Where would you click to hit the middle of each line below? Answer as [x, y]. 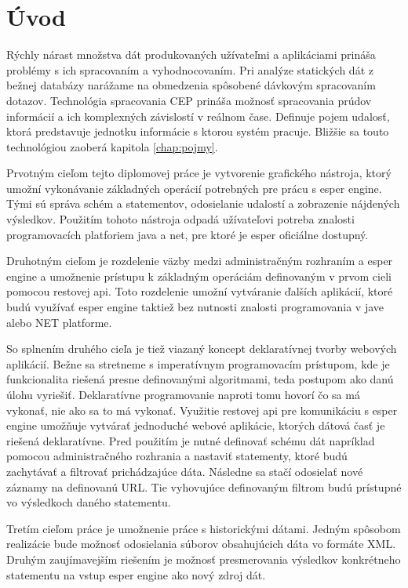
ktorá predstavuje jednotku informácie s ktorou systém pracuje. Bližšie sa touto [198, 131]
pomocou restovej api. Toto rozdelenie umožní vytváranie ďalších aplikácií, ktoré [200, 291]
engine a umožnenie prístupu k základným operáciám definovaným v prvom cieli [199, 276]
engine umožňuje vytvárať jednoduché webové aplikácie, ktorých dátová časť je [196, 425]
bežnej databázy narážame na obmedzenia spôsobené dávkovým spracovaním [191, 85]
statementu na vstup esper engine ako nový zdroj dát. [136, 574]
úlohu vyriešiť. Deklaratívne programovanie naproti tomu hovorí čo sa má [183, 394]
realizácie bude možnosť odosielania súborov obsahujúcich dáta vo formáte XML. [201, 544]
